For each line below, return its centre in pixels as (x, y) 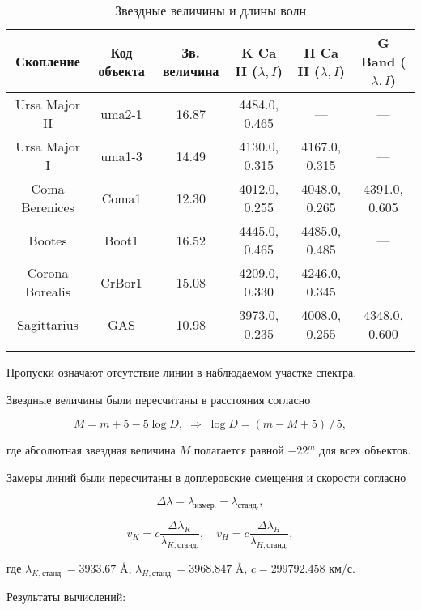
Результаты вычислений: (66, 596)
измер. (206, 506)
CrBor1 (121, 282)
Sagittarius (48, 324)
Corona (48, 273)
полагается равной (239, 450)
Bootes (48, 240)
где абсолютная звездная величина (91, 450)
